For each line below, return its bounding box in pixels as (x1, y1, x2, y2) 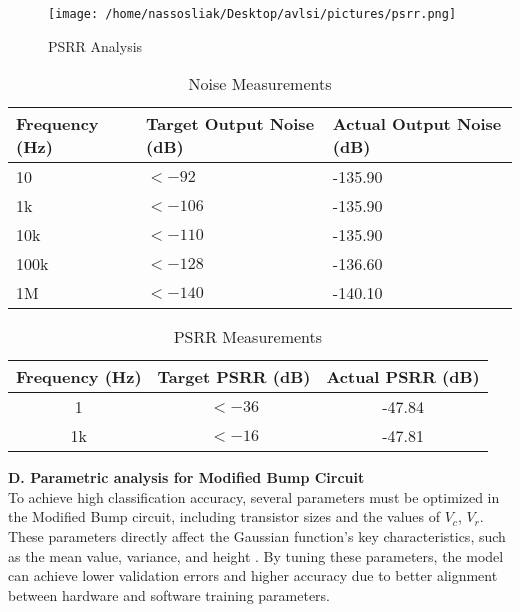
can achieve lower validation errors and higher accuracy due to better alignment (8, 565, 498, 586)
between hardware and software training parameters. (8, 584, 330, 605)
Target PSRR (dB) (157, 365, 311, 389)
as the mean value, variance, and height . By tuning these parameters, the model (8, 545, 504, 566)
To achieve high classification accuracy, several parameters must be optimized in (8, 486, 500, 507)
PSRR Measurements (173, 325, 323, 349)
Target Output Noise (146, 112, 315, 136)
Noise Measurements (188, 72, 332, 96)
